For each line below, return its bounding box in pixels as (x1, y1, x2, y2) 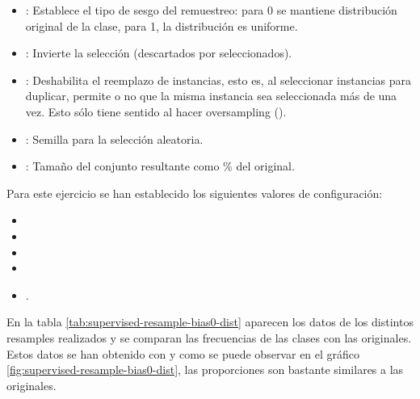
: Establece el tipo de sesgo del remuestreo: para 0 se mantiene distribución (25, 2, 397, 18)
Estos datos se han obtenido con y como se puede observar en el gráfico (6, 345, 360, 362)
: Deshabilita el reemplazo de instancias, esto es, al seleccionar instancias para (25, 71, 412, 88)
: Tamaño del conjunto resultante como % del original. (25, 157, 295, 174)
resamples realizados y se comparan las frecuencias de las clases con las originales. (6, 329, 412, 346)
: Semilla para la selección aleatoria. (25, 130, 204, 147)
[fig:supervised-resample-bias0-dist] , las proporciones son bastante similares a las (6, 361, 404, 378)
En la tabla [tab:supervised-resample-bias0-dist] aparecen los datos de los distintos (6, 313, 414, 330)
